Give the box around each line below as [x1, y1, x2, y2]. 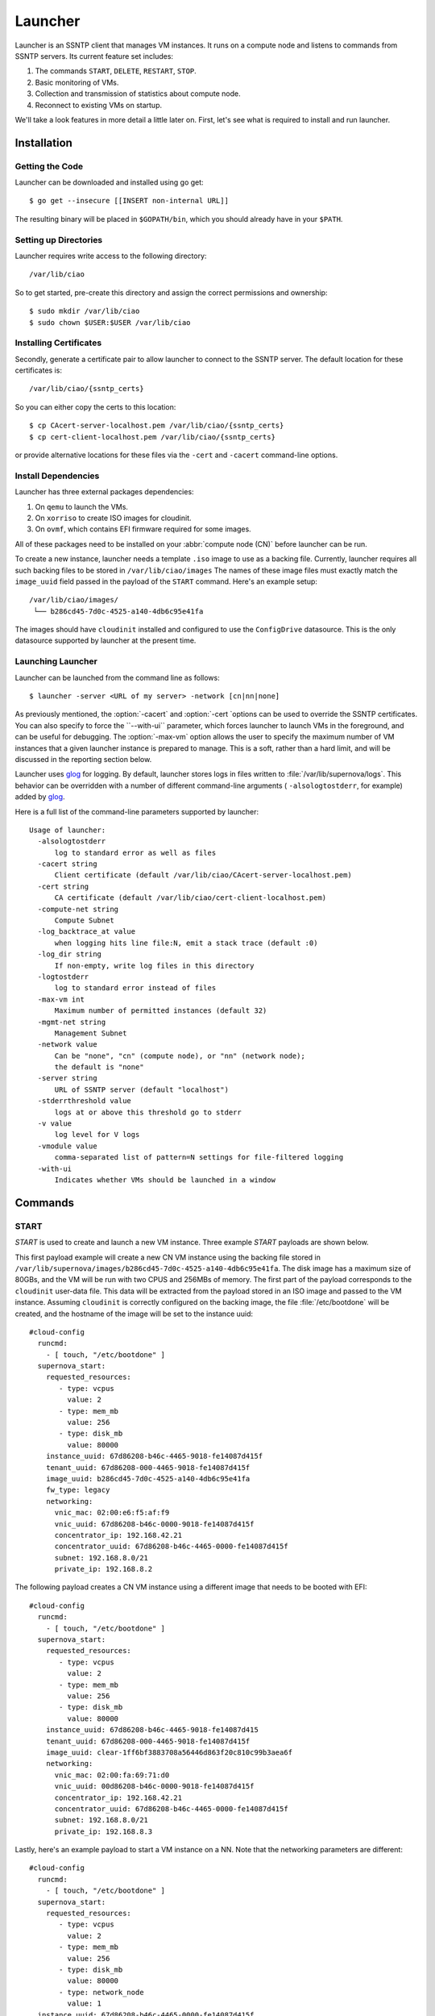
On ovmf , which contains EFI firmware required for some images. [35, 524, 251, 534]
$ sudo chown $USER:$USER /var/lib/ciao [29, 318, 191, 327]
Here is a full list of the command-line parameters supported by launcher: [14, 806, 259, 816]
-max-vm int [37, 994, 85, 1004]
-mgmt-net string [37, 1017, 106, 1027]
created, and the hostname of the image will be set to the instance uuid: [14, 1309, 254, 1318]
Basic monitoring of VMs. [35, 77, 119, 87]
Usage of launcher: [29, 825, 106, 835]
